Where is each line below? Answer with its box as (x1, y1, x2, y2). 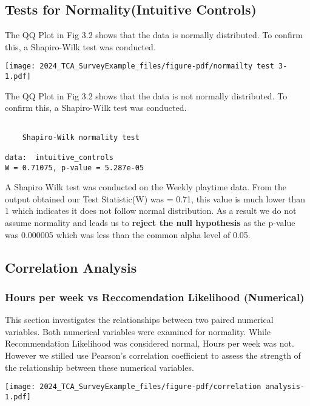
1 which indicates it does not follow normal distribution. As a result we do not (5, 204, 297, 217)
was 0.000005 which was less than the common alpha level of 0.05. (5, 228, 251, 241)
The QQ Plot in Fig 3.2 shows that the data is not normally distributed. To (5, 89, 288, 102)
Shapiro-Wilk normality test (22, 133, 140, 142)
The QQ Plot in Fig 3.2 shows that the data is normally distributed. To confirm (5, 28, 303, 41)
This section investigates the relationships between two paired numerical (5, 313, 274, 326)
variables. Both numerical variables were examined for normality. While (5, 325, 271, 338)
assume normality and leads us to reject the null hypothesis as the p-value (5, 216, 295, 228)
